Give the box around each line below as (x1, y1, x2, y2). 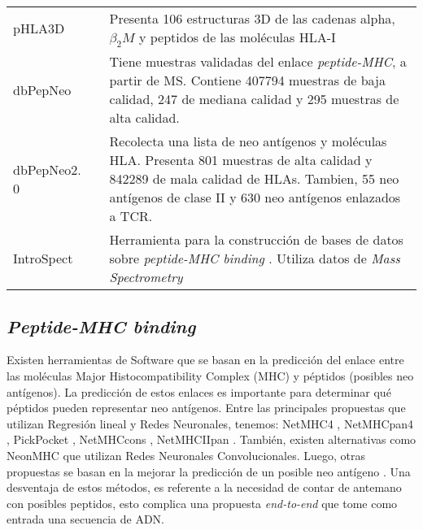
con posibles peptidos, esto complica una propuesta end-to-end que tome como (7, 494, 398, 511)
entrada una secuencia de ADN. (7, 510, 164, 528)
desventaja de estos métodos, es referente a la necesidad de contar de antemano (7, 479, 402, 496)
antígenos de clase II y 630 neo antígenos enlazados (109, 188, 401, 207)
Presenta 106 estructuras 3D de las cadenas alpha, (109, 9, 395, 28)
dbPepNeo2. (13, 159, 81, 179)
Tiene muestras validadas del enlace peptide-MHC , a (109, 52, 407, 72)
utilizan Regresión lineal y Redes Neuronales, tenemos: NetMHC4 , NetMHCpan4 (7, 415, 414, 432)
